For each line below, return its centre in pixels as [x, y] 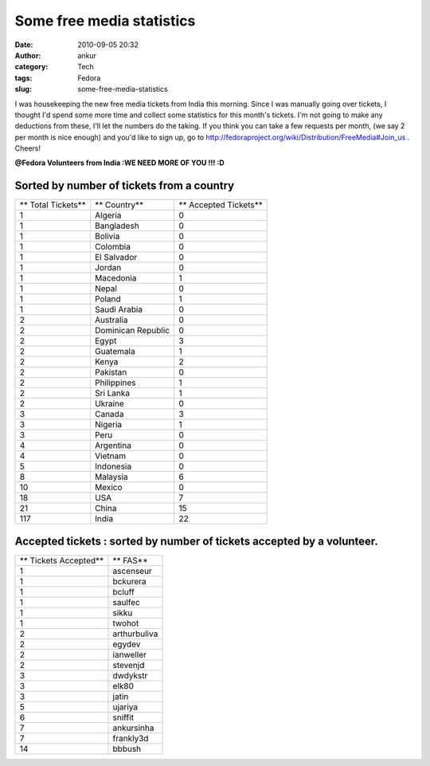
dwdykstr [130, 675]
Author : [28, 55]
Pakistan [111, 372]
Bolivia [107, 237]
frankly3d [131, 738]
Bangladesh [117, 226]
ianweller [130, 654]
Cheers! [28, 148]
